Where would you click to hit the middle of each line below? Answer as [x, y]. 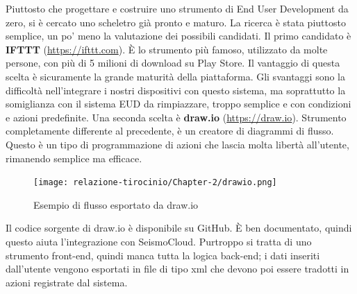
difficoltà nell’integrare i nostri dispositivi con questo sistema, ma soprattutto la [176, 90]
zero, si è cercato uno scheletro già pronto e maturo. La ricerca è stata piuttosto [176, 22]
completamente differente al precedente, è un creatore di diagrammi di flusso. [170, 131]
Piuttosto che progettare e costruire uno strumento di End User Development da [177, 8]
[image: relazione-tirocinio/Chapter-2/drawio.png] [155, 183]
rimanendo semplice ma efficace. [74, 158]
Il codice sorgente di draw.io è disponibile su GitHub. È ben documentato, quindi [179, 228]
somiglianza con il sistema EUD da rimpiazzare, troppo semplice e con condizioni [178, 104]
